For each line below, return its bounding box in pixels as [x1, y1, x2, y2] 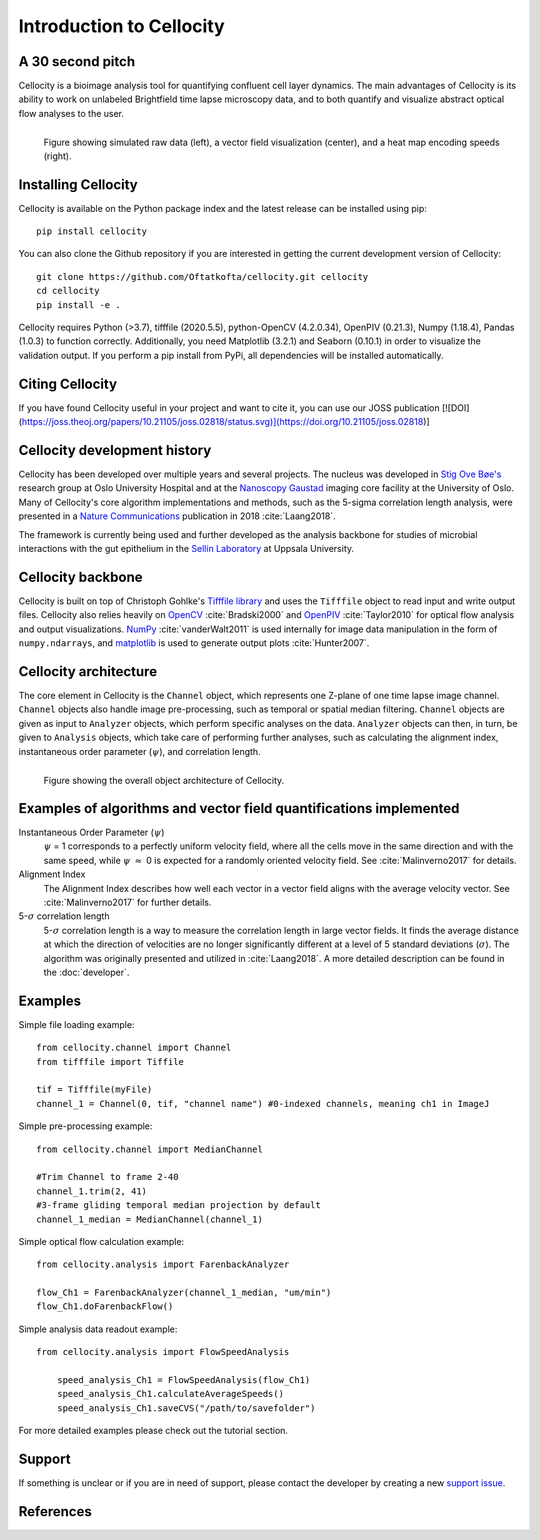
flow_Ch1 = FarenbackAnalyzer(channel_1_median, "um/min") [36, 1287, 332, 1299]
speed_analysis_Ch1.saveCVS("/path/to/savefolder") [56, 1402, 316, 1414]
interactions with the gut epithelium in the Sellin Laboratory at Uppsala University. [18, 542, 355, 554]
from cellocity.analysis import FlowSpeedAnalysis [36, 1346, 290, 1358]
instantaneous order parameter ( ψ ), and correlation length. [18, 745, 261, 757]
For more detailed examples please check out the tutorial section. [18, 1425, 289, 1437]
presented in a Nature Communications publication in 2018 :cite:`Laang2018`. [18, 510, 336, 522]
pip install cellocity [36, 226, 148, 237]
